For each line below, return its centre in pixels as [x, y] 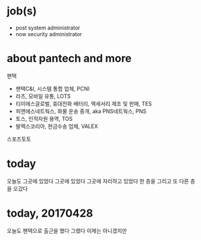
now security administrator [49, 34]
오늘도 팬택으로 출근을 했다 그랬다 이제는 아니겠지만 [67, 230]
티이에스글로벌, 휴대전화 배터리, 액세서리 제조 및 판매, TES [84, 103]
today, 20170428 [50, 213]
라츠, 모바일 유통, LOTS [43, 96]
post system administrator [48, 28]
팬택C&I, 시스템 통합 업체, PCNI [52, 88]
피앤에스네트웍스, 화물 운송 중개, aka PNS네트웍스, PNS [81, 111]
